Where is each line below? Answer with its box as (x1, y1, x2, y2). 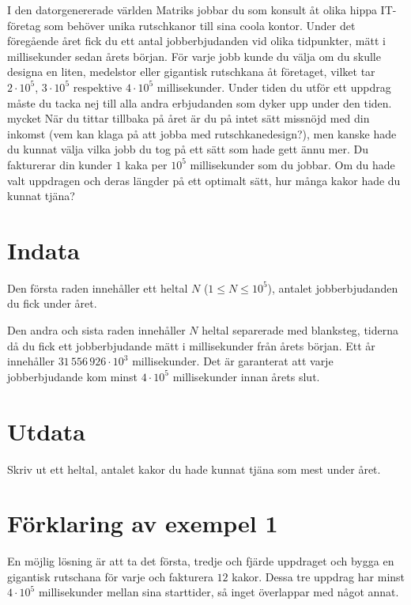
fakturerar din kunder (7, 156, 112, 172)
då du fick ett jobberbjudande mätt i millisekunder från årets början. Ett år (7, 337, 375, 354)
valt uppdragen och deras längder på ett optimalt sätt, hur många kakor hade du (7, 172, 401, 188)
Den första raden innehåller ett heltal (7, 279, 188, 296)
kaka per (125, 156, 168, 172)
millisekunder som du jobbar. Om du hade (190, 156, 395, 172)
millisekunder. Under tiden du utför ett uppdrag (156, 78, 391, 95)
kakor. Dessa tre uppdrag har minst (232, 568, 405, 584)
